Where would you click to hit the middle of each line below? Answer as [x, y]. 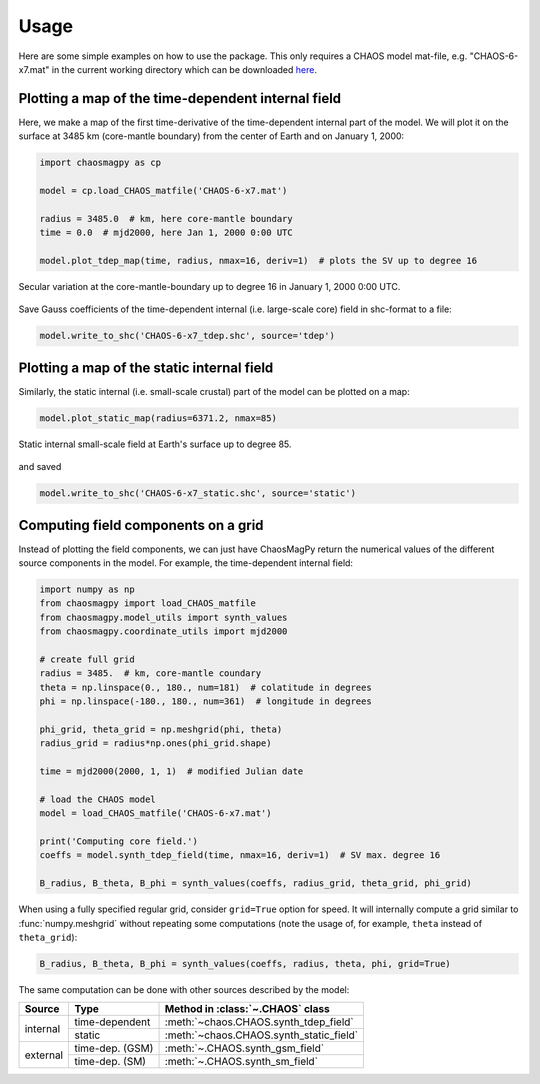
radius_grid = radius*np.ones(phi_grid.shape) [155, 743]
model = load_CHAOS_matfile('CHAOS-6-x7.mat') [155, 813]
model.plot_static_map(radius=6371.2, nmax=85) [158, 418]
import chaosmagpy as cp [100, 163]
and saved [40, 467]
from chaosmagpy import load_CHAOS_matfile [148, 603]
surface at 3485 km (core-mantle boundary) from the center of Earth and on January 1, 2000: [211, 136]
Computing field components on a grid [141, 525]
